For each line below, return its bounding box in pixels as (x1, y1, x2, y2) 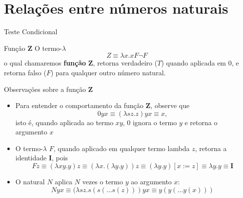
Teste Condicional (4, 26, 58, 37)
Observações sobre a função (4, 84, 86, 94)
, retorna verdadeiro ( (93, 58, 158, 68)
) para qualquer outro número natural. (50, 67, 166, 77)
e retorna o (184, 117, 218, 127)
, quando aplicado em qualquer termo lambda (53, 143, 190, 153)
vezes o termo (82, 176, 123, 187)
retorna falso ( (4, 67, 46, 77)
